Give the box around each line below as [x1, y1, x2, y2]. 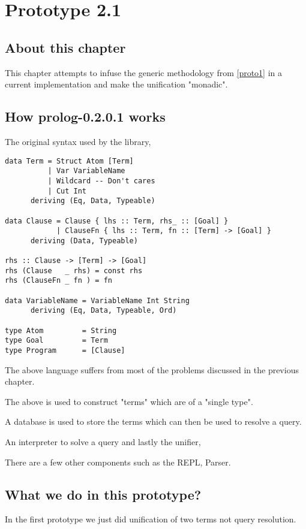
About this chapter [5, 38, 126, 56]
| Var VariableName [47, 167, 125, 176]
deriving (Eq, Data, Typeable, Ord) [30, 306, 177, 315]
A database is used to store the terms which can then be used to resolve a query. [5, 415, 302, 428]
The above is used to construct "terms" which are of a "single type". [5, 395, 253, 407]
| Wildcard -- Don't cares [47, 176, 155, 185]
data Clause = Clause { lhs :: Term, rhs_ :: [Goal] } [5, 216, 229, 225]
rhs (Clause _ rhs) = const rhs [5, 266, 143, 275]
